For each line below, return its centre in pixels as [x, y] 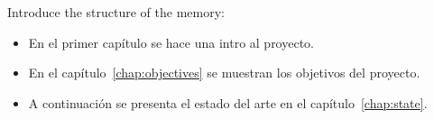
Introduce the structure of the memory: [116, 12]
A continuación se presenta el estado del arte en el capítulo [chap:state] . [228, 102]
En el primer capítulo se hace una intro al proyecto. [171, 42]
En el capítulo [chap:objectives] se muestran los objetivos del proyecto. [224, 73]
